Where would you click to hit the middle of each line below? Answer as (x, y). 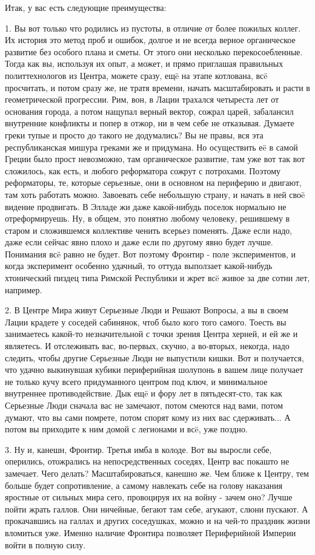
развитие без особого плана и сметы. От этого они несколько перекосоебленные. (154, 51)
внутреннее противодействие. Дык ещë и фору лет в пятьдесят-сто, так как (144, 393)
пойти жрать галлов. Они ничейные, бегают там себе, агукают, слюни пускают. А (157, 509)
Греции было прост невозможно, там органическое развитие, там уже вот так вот (155, 159)
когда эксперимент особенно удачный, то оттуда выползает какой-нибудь (139, 266)
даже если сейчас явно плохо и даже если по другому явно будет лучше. (139, 242)
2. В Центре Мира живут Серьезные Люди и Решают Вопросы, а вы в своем (147, 310)
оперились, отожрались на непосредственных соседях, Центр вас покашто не (147, 461)
